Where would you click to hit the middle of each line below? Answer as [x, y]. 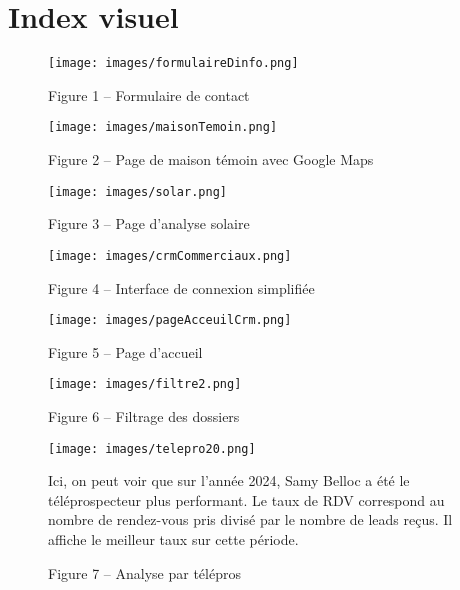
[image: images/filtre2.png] [145, 384]
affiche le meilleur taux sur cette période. [173, 539]
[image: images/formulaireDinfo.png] [173, 63]
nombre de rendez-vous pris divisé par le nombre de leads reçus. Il [250, 519]
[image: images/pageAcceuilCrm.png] [170, 320]
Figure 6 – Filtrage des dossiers [144, 416]
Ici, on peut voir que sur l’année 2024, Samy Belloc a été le [229, 480]
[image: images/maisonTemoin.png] [163, 127]
